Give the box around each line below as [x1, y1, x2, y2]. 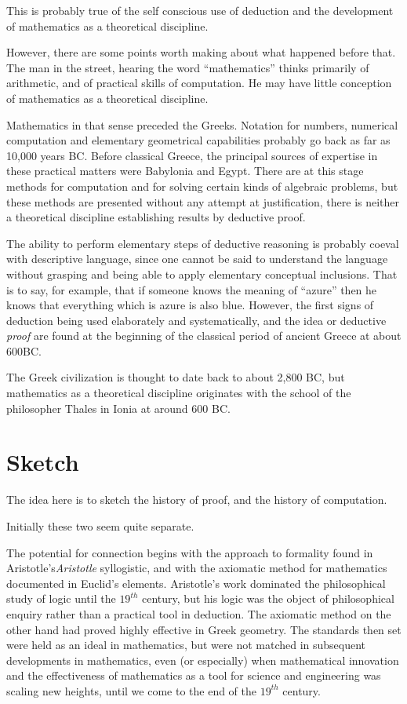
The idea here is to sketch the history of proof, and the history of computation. [6, 491, 387, 508]
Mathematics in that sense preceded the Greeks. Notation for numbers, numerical [6, 116, 398, 133]
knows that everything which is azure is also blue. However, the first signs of [6, 297, 374, 313]
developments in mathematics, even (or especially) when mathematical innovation [6, 651, 399, 668]
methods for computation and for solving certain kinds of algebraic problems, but [6, 177, 398, 194]
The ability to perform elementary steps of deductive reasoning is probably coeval [6, 235, 399, 251]
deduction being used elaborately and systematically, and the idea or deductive [6, 312, 387, 328]
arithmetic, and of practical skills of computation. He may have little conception [6, 75, 392, 91]
